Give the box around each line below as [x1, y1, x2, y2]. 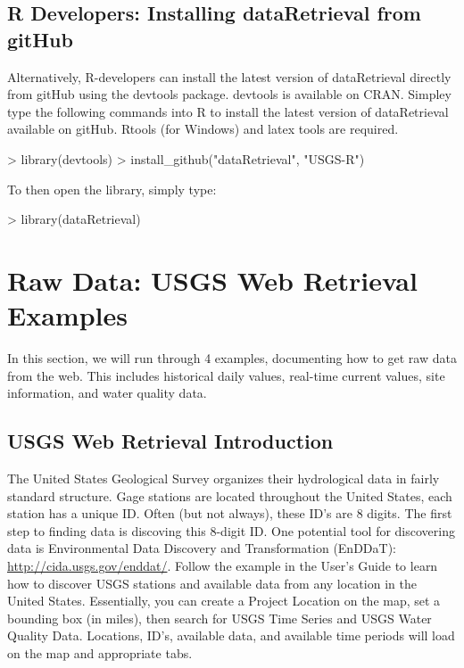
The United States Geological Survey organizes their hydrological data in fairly [7, 469, 440, 488]
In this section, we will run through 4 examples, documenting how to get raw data [7, 349, 457, 367]
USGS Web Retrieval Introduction [7, 427, 334, 455]
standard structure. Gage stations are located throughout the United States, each [7, 486, 452, 505]
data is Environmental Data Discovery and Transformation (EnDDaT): [7, 539, 396, 557]
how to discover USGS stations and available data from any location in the [7, 573, 417, 592]
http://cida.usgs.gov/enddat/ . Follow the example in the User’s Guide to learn [7, 557, 438, 575]
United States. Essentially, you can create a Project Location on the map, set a [7, 591, 441, 610]
